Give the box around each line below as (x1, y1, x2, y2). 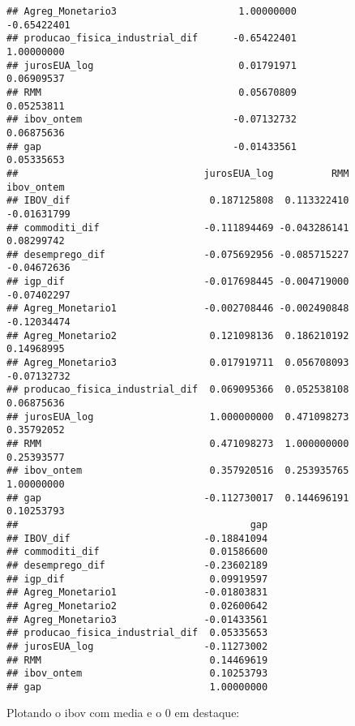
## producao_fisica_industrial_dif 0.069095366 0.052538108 (6, 384, 349, 396)
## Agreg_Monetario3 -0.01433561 (6, 613, 268, 625)
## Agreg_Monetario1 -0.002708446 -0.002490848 (6, 303, 349, 315)
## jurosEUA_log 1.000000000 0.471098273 (6, 410, 349, 423)
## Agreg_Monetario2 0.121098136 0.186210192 (6, 329, 349, 342)
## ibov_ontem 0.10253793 (6, 668, 268, 680)
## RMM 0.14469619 (6, 654, 268, 666)
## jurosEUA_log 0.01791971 (6, 59, 297, 71)
